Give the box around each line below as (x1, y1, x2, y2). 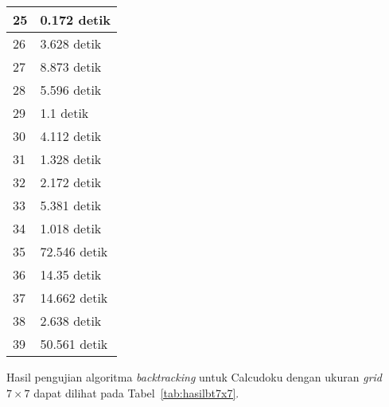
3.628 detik (40, 34, 102, 53)
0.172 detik (40, 10, 111, 29)
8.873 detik (40, 57, 102, 76)
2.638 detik (40, 311, 102, 330)
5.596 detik (40, 80, 102, 99)
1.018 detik (40, 219, 102, 237)
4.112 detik (40, 127, 102, 145)
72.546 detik (40, 242, 108, 260)
